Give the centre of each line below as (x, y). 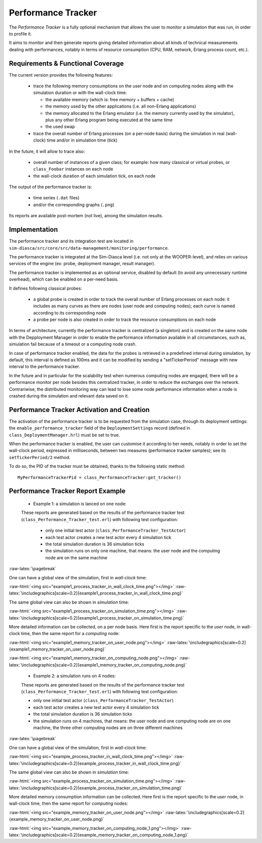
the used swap (60, 127)
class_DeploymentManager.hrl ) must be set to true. (64, 435)
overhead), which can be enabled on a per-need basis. (64, 279)
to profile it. (20, 33)
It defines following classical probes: (46, 288)
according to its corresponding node (70, 313)
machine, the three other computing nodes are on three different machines (108, 728)
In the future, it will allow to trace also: (47, 151)
